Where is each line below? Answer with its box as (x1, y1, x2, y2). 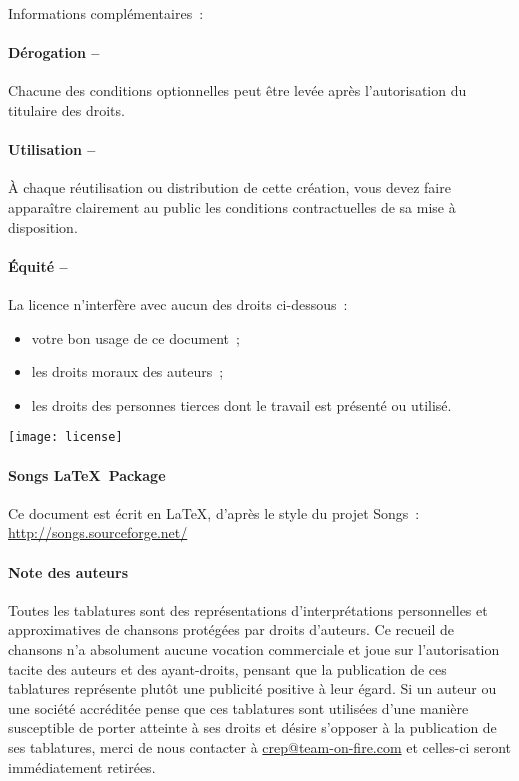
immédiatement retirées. (8, 756, 156, 777)
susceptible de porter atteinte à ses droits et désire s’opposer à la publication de (8, 717, 497, 738)
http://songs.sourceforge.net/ (8, 522, 188, 543)
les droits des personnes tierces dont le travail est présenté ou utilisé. (31, 394, 452, 415)
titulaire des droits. (8, 99, 125, 120)
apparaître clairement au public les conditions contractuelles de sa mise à (8, 196, 456, 217)
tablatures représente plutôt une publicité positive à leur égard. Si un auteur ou (8, 678, 497, 699)
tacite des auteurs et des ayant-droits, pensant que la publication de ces (8, 658, 447, 679)
